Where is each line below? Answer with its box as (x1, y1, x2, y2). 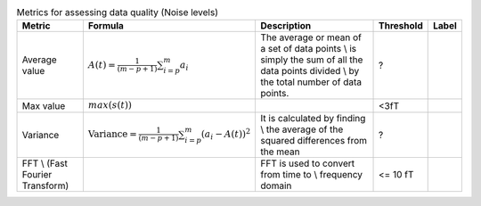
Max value (21, 99, 66, 111)
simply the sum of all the (260, 54, 363, 66)
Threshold (379, 20, 423, 32)
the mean (260, 145, 300, 158)
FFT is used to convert (260, 157, 355, 169)
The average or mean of (260, 31, 363, 44)
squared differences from (260, 134, 368, 146)
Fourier (21, 168, 53, 180)
